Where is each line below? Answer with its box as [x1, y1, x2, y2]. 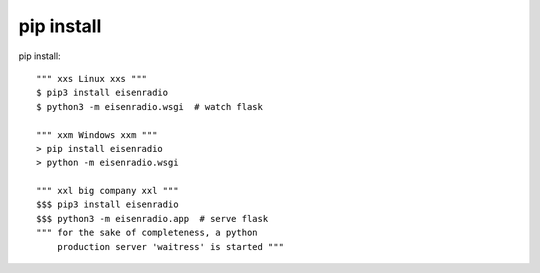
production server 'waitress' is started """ [56, 241, 285, 252]
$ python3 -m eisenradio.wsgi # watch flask [36, 101, 264, 112]
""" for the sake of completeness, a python [36, 227, 259, 239]
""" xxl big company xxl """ [36, 185, 179, 197]
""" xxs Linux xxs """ [36, 73, 148, 84]
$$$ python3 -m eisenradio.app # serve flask [36, 213, 269, 224]
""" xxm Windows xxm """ [36, 129, 158, 140]
